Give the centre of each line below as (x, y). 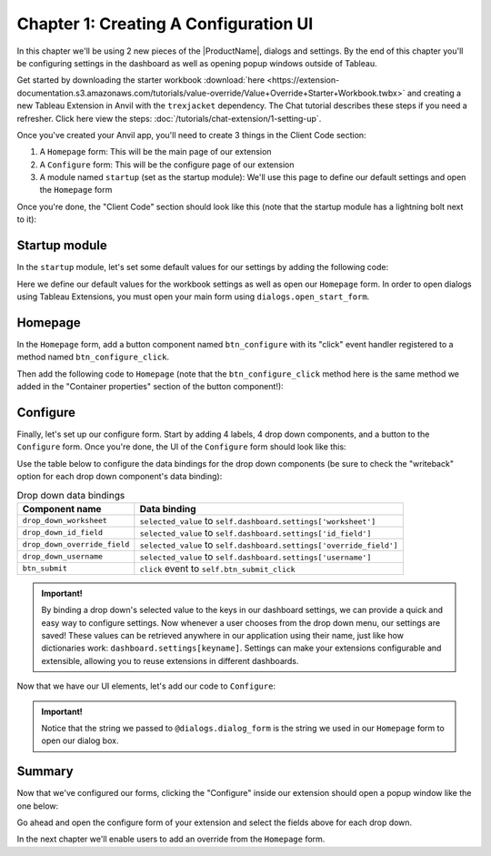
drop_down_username (63, 556)
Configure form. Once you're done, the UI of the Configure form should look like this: (181, 447)
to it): (26, 219)
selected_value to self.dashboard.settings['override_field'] (269, 544)
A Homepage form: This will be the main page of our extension (155, 152)
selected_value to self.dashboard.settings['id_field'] (256, 532)
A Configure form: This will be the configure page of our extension (167, 165)
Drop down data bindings (71, 495)
